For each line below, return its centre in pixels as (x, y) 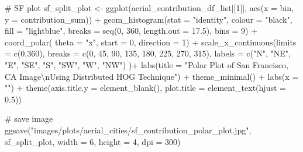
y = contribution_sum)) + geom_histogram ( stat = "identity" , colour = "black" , (149, 19)
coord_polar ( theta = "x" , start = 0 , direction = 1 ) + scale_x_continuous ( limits (151, 42)
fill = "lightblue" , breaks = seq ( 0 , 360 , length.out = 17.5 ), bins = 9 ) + (131, 31)
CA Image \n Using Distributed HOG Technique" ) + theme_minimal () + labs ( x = (152, 76)
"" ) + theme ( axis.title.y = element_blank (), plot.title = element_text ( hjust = (145, 88)
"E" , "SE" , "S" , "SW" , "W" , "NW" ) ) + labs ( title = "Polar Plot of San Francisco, (147, 64)
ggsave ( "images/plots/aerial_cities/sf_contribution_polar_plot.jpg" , (128, 130)
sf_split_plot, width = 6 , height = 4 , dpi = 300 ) (93, 141)
